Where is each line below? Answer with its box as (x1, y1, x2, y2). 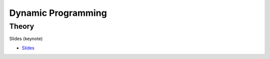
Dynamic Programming (9, 7, 107, 18)
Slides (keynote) (9, 36, 43, 42)
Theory (9, 22, 34, 31)
